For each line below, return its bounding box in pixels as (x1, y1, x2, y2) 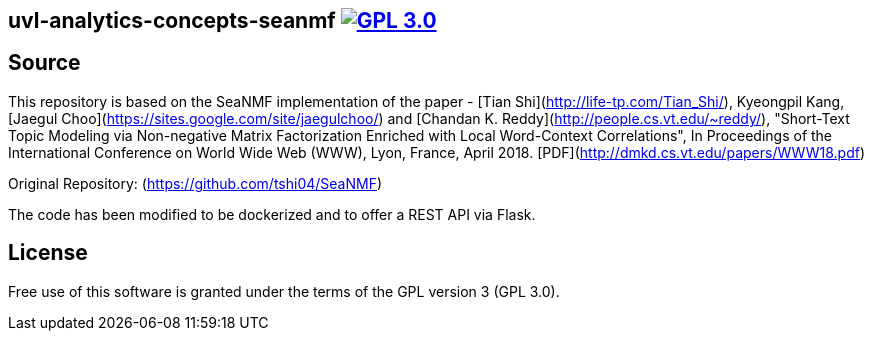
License (8, 240, 88, 266)
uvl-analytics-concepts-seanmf (8, 8, 336, 33)
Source (8, 50, 81, 76)
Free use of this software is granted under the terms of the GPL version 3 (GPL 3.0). (8, 282, 560, 300)
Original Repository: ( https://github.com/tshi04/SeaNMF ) (8, 174, 383, 192)
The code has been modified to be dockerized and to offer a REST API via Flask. (8, 205, 536, 223)
